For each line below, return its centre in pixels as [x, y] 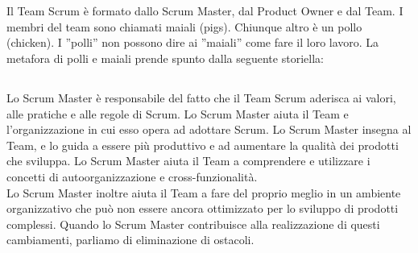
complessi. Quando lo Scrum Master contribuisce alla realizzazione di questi [193, 224]
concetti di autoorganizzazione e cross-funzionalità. [132, 176]
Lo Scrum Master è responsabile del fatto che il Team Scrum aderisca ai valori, [201, 97]
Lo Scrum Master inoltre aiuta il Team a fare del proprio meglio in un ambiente [204, 192]
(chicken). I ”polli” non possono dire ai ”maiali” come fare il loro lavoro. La [193, 42]
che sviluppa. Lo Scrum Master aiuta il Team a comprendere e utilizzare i [188, 161]
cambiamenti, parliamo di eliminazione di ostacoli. [130, 240]
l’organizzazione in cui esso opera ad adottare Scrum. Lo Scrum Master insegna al [209, 129]
